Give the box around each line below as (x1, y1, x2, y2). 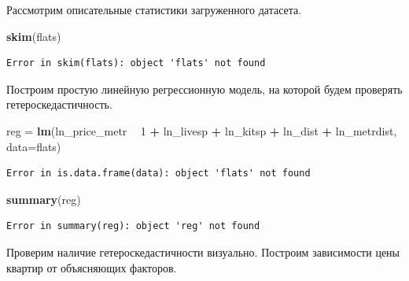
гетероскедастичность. (6, 96, 112, 113)
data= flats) (6, 138, 61, 154)
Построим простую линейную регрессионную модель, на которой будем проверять (6, 80, 403, 97)
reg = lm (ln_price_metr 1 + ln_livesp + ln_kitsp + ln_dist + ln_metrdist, (6, 122, 397, 139)
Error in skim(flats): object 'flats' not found (6, 57, 266, 69)
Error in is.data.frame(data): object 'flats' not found (6, 168, 311, 179)
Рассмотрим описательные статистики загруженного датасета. (6, 2, 302, 17)
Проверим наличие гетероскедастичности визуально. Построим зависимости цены (6, 243, 400, 260)
